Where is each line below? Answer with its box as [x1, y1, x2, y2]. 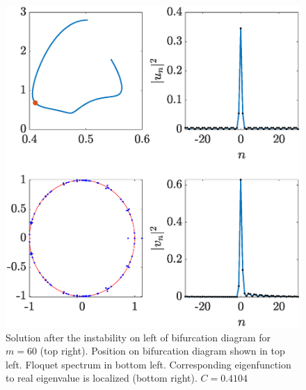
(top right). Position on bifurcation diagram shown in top [40, 343, 285, 358]
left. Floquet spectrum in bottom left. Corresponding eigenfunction [6, 357, 291, 371]
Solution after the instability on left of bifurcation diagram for [6, 330, 271, 344]
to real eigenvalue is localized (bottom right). [6, 371, 198, 385]
